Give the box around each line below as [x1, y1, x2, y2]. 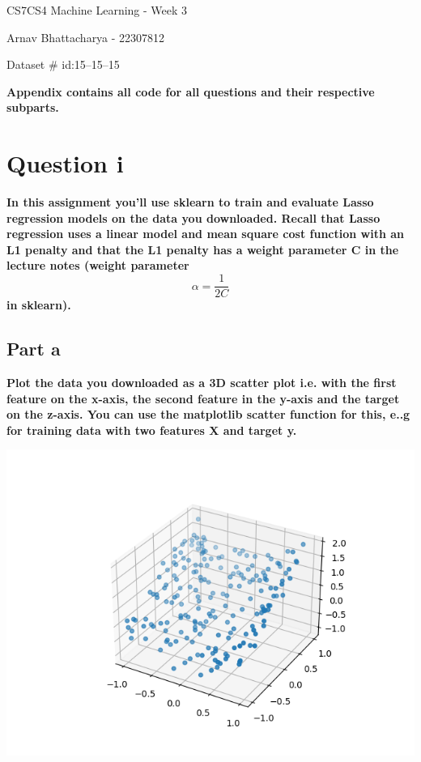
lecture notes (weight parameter [6, 257, 189, 274]
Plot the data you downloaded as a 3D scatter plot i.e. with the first [6, 373, 397, 390]
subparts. [6, 99, 59, 116]
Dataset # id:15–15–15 [6, 56, 120, 73]
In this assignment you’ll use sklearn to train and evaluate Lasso [6, 194, 374, 211]
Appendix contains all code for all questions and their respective [6, 83, 375, 100]
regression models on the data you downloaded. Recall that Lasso [6, 209, 381, 226]
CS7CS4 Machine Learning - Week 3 [6, 2, 188, 18]
